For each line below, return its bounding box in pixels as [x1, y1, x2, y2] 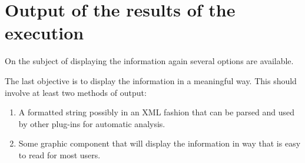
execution [5, 21, 84, 45]
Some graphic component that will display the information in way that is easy [18, 137, 301, 149]
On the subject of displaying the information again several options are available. [5, 55, 294, 67]
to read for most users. [18, 148, 101, 161]
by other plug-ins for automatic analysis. [18, 117, 165, 129]
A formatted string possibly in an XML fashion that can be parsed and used [18, 106, 295, 118]
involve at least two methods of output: [5, 86, 147, 98]
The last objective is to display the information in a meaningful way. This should [5, 74, 297, 87]
